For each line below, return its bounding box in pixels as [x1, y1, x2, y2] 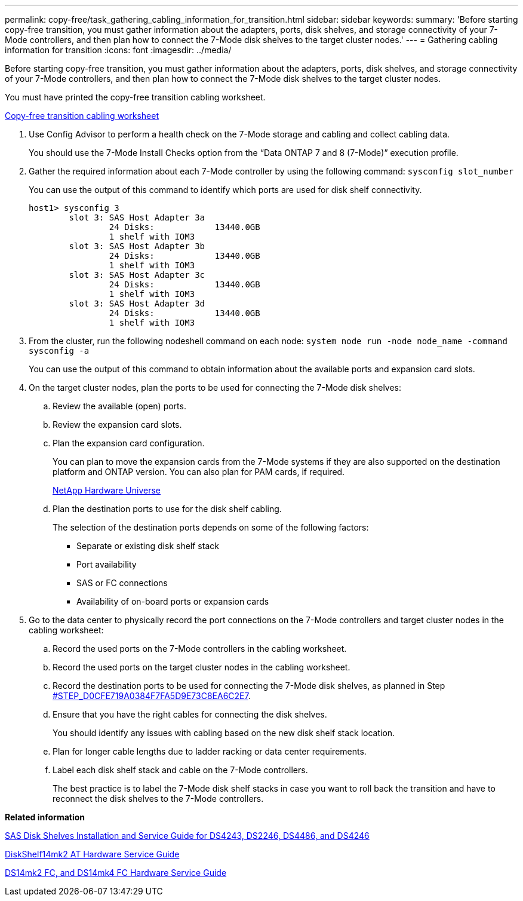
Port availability [76, 559, 137, 569]
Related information [5, 812, 85, 822]
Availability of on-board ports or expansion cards [76, 596, 269, 606]
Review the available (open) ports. [53, 401, 186, 411]
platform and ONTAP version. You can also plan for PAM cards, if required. [53, 467, 345, 477]
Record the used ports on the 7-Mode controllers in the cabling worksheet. [53, 643, 347, 654]
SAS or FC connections [76, 578, 168, 588]
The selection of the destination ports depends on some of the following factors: [53, 522, 369, 532]
